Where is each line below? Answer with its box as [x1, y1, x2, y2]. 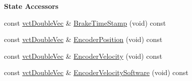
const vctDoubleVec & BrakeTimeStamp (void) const [4, 17, 166, 28]
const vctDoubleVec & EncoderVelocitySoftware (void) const [4, 67, 189, 78]
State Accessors [4, 1, 59, 11]
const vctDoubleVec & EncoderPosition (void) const [4, 34, 163, 44]
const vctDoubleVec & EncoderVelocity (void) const [4, 50, 163, 61]
